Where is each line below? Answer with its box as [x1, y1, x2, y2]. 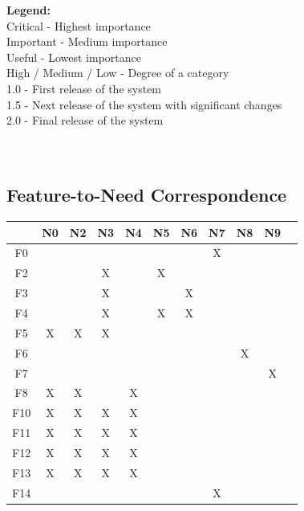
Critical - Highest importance [6, 17, 151, 34]
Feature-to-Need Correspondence [6, 182, 287, 207]
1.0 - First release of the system [6, 80, 162, 96]
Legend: [6, 2, 51, 18]
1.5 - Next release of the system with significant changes [6, 96, 282, 112]
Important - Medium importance [6, 33, 168, 50]
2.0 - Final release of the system [6, 112, 164, 129]
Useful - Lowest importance [6, 48, 141, 65]
